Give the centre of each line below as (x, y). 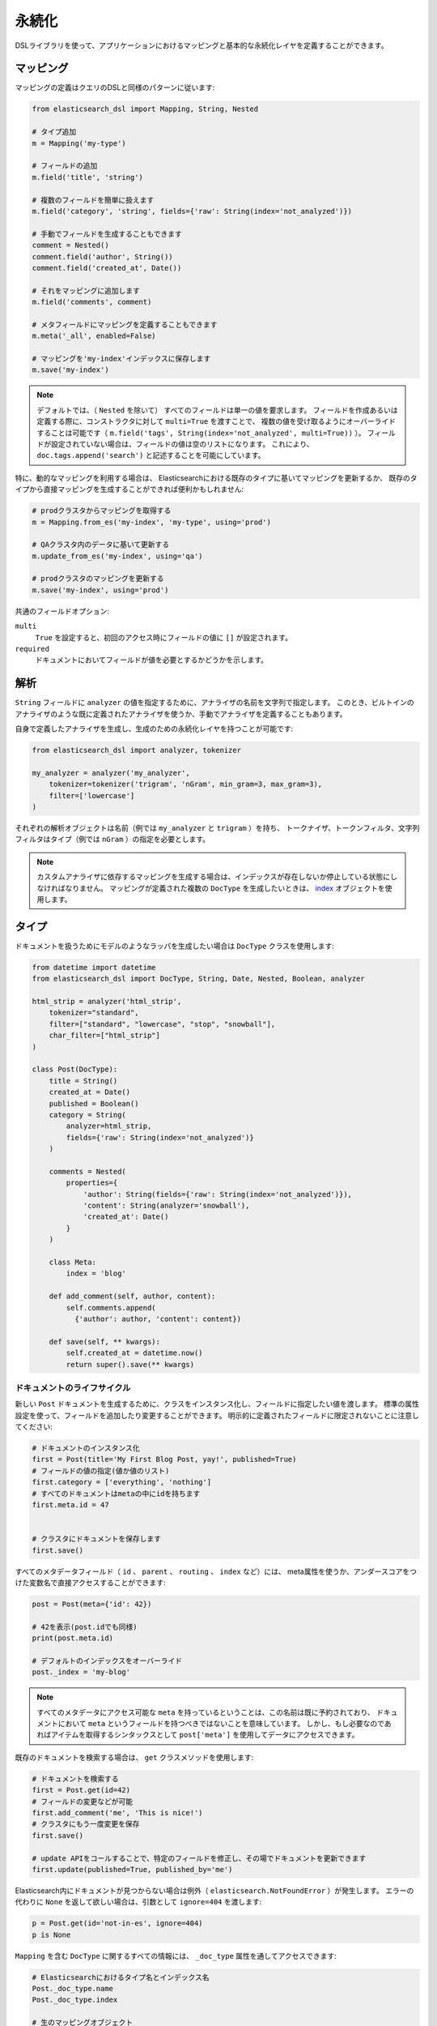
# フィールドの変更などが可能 (83, 1802)
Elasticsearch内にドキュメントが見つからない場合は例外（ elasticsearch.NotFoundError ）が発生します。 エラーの (214, 1890)
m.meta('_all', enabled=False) (94, 336)
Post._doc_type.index (75, 2000)
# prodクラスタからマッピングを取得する (102, 511)
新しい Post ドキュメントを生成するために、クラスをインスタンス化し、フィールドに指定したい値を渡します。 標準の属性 (217, 1404)
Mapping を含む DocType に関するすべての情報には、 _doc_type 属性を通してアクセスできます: (176, 1955)
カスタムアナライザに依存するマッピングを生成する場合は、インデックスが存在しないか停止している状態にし (217, 877)
